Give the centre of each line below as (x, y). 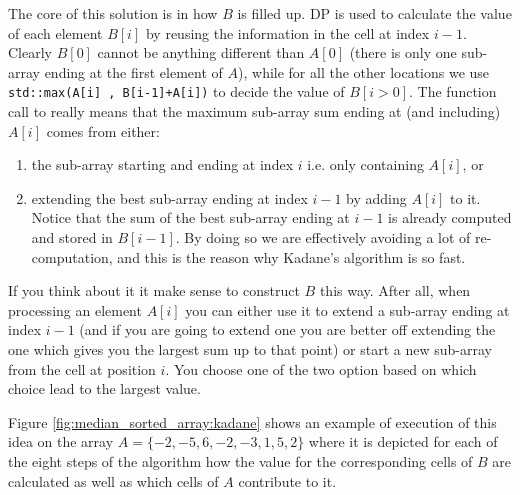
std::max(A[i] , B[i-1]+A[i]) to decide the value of (176, 91)
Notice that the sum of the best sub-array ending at (190, 217)
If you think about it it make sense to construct (154, 290)
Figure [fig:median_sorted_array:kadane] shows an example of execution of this (252, 421)
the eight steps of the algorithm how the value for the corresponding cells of (240, 460)
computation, (72, 256)
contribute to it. (287, 480)
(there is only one (403, 52)
